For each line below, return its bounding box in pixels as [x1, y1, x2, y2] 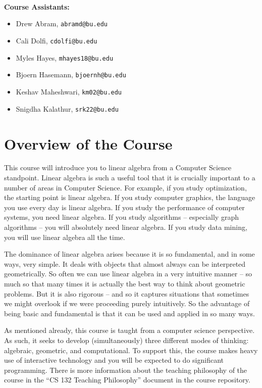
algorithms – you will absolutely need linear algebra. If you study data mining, [4, 222, 247, 232]
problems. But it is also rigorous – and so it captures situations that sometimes [4, 288, 249, 299]
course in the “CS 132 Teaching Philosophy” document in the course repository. [4, 374, 250, 385]
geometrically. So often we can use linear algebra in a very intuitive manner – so [4, 268, 252, 279]
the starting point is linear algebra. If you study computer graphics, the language [4, 192, 255, 203]
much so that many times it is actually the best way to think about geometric [4, 278, 245, 288]
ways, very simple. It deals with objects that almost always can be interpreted [4, 258, 246, 269]
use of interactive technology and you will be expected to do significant [4, 355, 224, 365]
